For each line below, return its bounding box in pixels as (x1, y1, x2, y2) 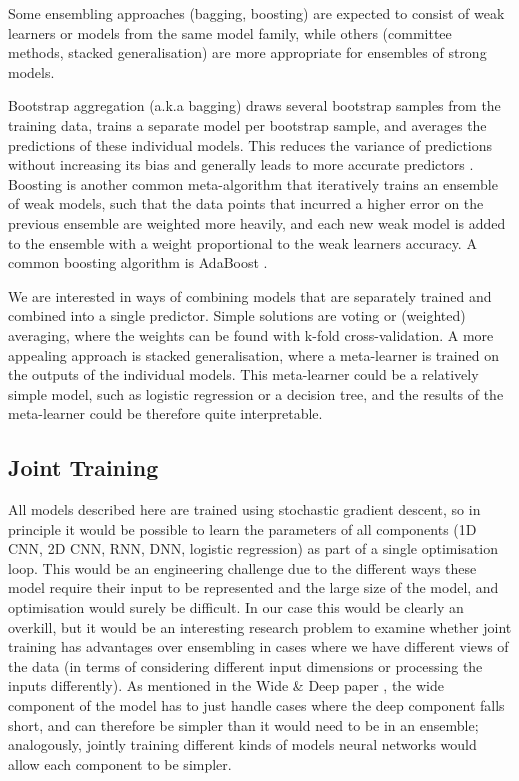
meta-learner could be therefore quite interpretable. (8, 403, 323, 424)
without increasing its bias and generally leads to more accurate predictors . (8, 154, 474, 175)
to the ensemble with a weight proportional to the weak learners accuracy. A (8, 232, 477, 253)
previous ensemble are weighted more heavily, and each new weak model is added (8, 212, 506, 233)
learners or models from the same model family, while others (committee (8, 22, 452, 43)
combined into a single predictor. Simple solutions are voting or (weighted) (8, 305, 466, 326)
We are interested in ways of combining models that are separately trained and (8, 285, 492, 306)
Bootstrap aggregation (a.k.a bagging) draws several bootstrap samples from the (8, 95, 501, 116)
